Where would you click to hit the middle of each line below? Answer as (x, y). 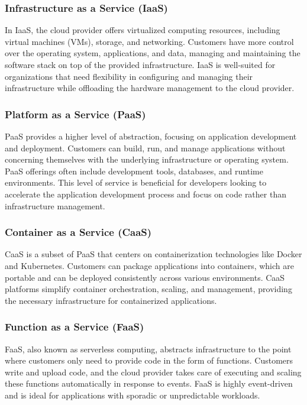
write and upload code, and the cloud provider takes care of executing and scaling (153, 372)
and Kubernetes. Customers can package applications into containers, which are (149, 265)
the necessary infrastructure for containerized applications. (111, 300)
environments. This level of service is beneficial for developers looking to (136, 182)
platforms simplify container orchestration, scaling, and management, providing (148, 289)
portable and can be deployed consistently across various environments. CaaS (145, 277)
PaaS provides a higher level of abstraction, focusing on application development (151, 136)
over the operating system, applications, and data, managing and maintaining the (153, 53)
